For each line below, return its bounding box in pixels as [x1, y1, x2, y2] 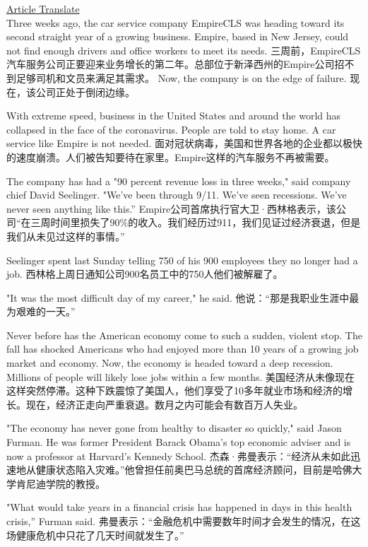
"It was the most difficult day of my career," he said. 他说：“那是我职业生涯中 [6, 290, 350, 305]
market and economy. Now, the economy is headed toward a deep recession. [6, 355, 333, 370]
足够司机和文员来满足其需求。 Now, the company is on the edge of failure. [16, 70, 347, 85]
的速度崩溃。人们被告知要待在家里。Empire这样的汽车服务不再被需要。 [6, 149, 335, 164]
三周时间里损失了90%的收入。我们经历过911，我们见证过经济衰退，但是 [30, 215, 361, 230]
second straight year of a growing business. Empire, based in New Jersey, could [6, 29, 349, 44]
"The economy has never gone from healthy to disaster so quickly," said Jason [6, 420, 342, 435]
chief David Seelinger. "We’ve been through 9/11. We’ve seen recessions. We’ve [6, 187, 347, 202]
